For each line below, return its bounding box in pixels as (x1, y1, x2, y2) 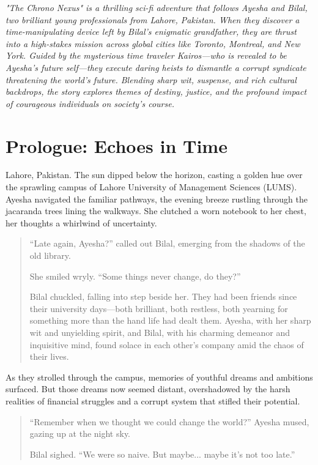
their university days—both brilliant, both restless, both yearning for (29, 302, 288, 314)
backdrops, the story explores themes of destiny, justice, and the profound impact (6, 85, 307, 98)
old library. (29, 249, 71, 262)
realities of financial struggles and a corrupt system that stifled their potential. (6, 394, 300, 407)
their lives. (29, 350, 69, 363)
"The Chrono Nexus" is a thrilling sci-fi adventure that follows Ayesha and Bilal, (6, 1, 308, 13)
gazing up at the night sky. (29, 427, 131, 440)
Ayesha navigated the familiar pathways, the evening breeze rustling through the (6, 192, 308, 205)
